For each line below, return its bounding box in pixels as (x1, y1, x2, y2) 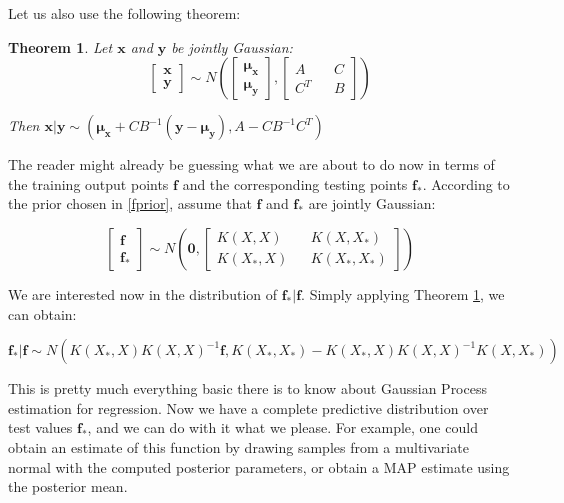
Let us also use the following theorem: (8, 3, 241, 23)
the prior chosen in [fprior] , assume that (8, 193, 252, 214)
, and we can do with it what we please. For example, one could (87, 417, 478, 438)
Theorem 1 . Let (8, 36, 113, 57)
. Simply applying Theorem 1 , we (301, 283, 505, 304)
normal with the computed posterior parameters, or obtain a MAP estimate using (8, 456, 510, 477)
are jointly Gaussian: (308, 193, 436, 214)
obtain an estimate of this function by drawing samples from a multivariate (8, 436, 469, 457)
